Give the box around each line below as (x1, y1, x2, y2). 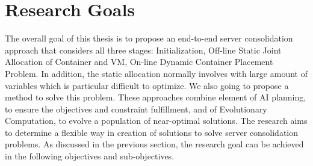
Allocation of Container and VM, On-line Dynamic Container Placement (5, 55, 273, 68)
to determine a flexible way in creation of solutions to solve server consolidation (5, 126, 299, 138)
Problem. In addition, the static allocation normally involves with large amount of (5, 67, 308, 79)
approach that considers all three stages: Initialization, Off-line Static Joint (5, 43, 282, 56)
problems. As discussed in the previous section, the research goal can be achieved (5, 138, 304, 150)
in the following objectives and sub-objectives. (5, 150, 175, 162)
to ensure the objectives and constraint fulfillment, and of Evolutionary (5, 102, 267, 115)
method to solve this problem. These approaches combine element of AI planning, (5, 91, 306, 103)
